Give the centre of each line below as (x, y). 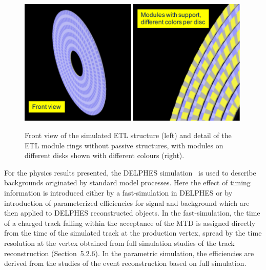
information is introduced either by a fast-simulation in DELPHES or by (118, 193)
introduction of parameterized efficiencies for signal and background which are (127, 202)
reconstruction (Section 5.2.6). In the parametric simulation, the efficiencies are (129, 253)
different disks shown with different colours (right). (105, 155)
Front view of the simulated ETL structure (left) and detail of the (128, 135)
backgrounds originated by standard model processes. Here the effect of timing (127, 182)
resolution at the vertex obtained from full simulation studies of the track (119, 243)
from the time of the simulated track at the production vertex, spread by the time (133, 233)
